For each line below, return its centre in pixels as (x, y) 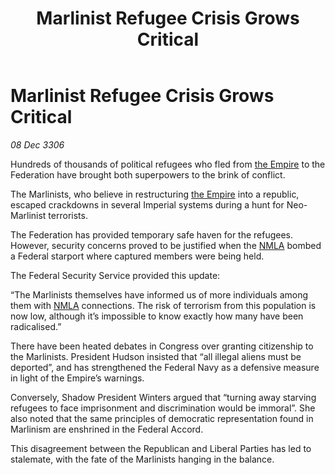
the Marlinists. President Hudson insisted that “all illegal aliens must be (156, 356)
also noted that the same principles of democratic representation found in (162, 418)
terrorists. (68, 215)
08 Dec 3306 (37, 144)
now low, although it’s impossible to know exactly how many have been (157, 316)
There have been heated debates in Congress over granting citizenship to (162, 346)
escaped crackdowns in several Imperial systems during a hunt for (147, 204)
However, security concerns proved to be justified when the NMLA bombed (166, 245)
